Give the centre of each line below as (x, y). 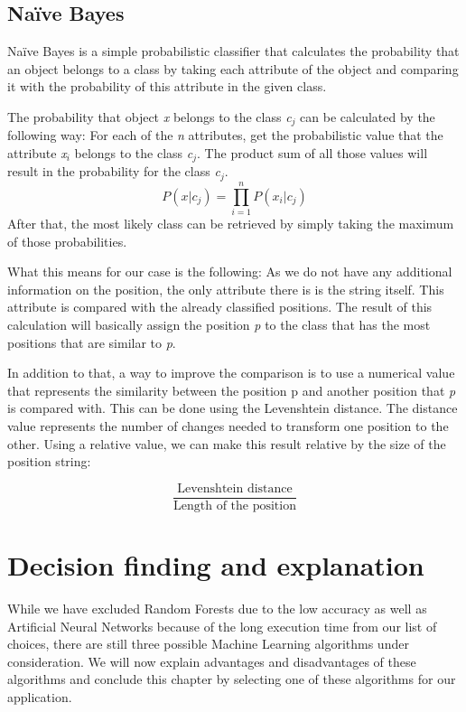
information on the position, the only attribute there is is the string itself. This (226, 289)
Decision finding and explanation (216, 565)
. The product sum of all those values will (312, 153)
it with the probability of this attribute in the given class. (167, 86)
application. (40, 696)
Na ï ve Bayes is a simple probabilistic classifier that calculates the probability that (233, 51)
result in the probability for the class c (114, 171)
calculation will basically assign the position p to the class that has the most (219, 325)
